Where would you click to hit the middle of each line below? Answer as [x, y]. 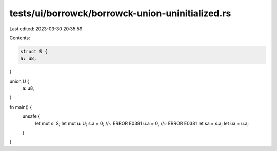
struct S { [34, 51]
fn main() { [21, 107]
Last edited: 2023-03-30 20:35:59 [46, 29]
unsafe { [31, 116]
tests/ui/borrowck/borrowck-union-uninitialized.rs [120, 13]
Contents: [20, 38]
